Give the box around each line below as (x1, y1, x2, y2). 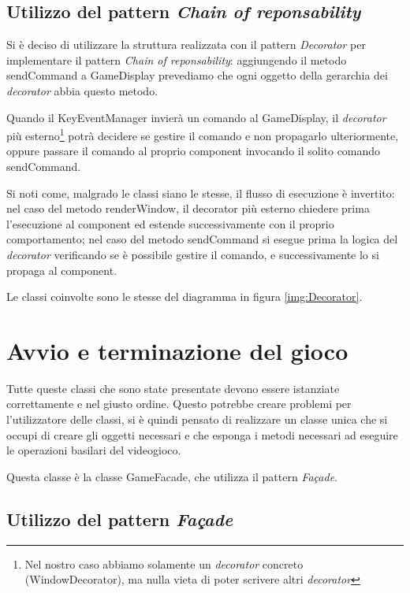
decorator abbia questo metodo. (6, 82, 158, 98)
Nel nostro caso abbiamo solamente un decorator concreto (24, 555, 304, 572)
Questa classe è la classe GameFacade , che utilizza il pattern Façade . (6, 468, 337, 484)
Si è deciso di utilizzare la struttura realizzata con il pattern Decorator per (6, 36, 366, 53)
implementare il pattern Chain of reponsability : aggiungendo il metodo (6, 51, 347, 68)
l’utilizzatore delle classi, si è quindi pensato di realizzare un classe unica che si (6, 411, 388, 428)
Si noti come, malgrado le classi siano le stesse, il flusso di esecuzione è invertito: (6, 184, 395, 201)
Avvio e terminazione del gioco (6, 334, 348, 366)
